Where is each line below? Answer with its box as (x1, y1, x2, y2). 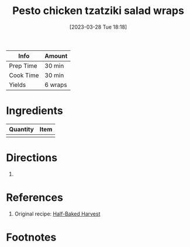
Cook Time (9, 71, 39, 79)
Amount (44, 51, 68, 60)
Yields (9, 81, 26, 89)
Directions (6, 151, 57, 165)
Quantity (9, 125, 34, 133)
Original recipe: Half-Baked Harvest (14, 210, 101, 217)
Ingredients (6, 104, 63, 117)
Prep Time (9, 61, 37, 69)
